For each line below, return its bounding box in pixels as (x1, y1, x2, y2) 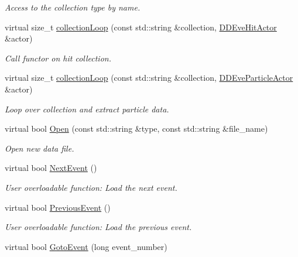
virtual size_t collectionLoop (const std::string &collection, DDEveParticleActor (5, 71, 293, 84)
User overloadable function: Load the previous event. (5, 221, 192, 233)
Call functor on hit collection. (5, 52, 111, 64)
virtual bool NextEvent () (5, 162, 97, 174)
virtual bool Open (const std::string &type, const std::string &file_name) (5, 122, 268, 135)
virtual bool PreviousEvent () (5, 201, 111, 213)
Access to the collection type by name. (5, 1, 141, 13)
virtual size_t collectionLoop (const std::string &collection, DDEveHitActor (5, 20, 277, 33)
